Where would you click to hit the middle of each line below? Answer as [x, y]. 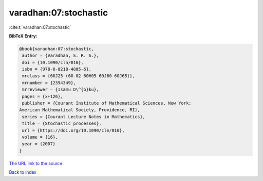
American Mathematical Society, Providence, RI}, [80, 110]
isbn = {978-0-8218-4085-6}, [57, 69]
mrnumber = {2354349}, [49, 83]
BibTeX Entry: [23, 36]
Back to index [23, 172]
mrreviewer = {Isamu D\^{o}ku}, [61, 90]
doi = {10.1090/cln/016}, [53, 62]
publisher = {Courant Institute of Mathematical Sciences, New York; [107, 103]
